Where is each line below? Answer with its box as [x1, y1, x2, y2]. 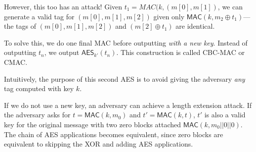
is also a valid [204, 109, 246, 120]
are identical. [175, 21, 215, 31]
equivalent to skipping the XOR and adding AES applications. [4, 139, 193, 149]
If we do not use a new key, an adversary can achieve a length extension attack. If [4, 100, 252, 110]
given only [153, 11, 185, 21]
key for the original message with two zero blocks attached [4, 119, 181, 129]
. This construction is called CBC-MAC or [116, 47, 245, 57]
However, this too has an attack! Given [4, 1, 123, 11]
